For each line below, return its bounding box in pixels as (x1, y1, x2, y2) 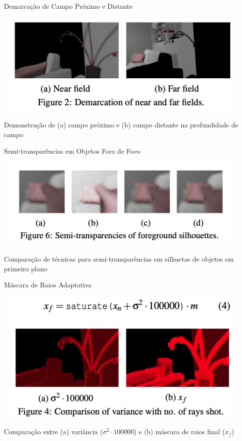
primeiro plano (4, 263, 48, 273)
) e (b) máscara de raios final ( (134, 426, 225, 437)
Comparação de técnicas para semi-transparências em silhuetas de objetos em (4, 253, 234, 264)
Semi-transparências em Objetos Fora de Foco (4, 145, 141, 156)
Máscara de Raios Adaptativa (4, 280, 92, 290)
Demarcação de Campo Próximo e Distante (4, 1, 133, 11)
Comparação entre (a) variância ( (4, 426, 103, 437)
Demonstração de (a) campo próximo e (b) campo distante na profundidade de (4, 120, 239, 130)
